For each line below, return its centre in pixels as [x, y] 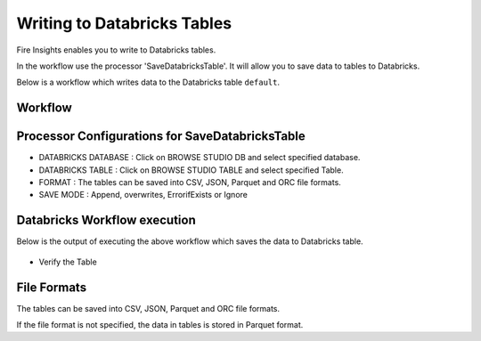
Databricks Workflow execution [106, 220]
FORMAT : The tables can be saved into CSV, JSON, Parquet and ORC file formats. [190, 183]
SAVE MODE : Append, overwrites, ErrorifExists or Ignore [143, 195]
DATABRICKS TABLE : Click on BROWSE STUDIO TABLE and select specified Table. [191, 170]
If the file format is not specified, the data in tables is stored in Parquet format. [160, 325]
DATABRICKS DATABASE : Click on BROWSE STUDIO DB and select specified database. [200, 158]
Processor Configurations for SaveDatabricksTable [161, 137]
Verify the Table [68, 262]
